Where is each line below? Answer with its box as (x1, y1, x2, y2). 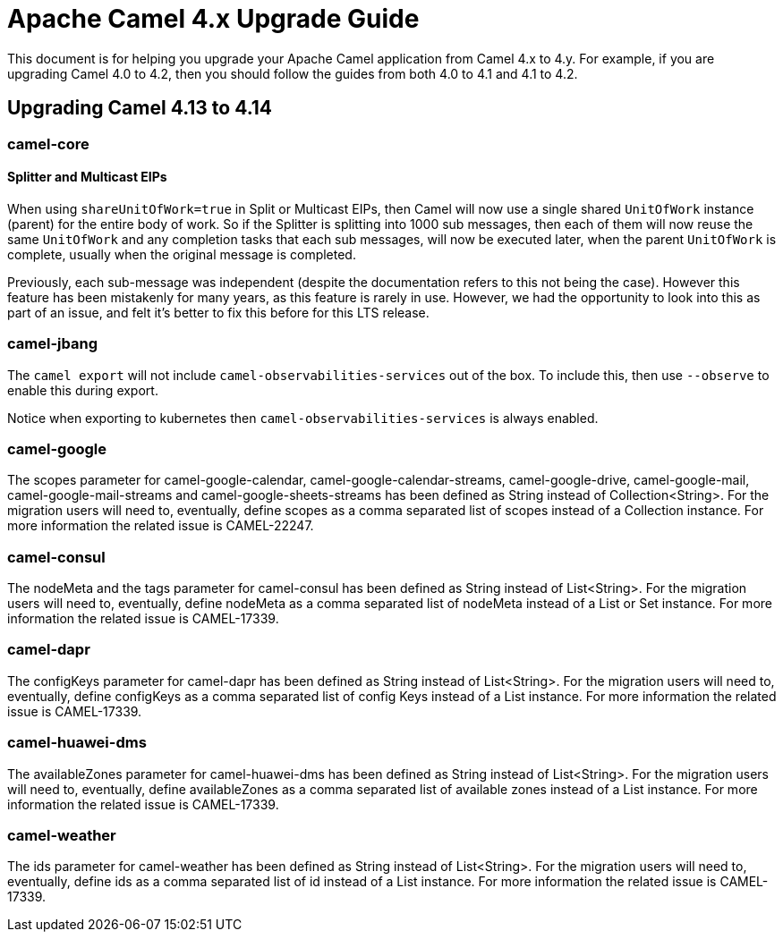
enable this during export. (7, 382, 158, 398)
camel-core (7, 134, 89, 153)
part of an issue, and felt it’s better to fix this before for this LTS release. (7, 304, 430, 320)
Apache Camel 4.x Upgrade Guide (7, 4, 420, 34)
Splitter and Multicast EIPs (7, 169, 167, 185)
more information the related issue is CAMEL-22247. (7, 518, 314, 534)
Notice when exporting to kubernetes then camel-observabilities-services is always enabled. (7, 410, 599, 426)
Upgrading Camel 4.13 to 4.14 (7, 97, 273, 120)
